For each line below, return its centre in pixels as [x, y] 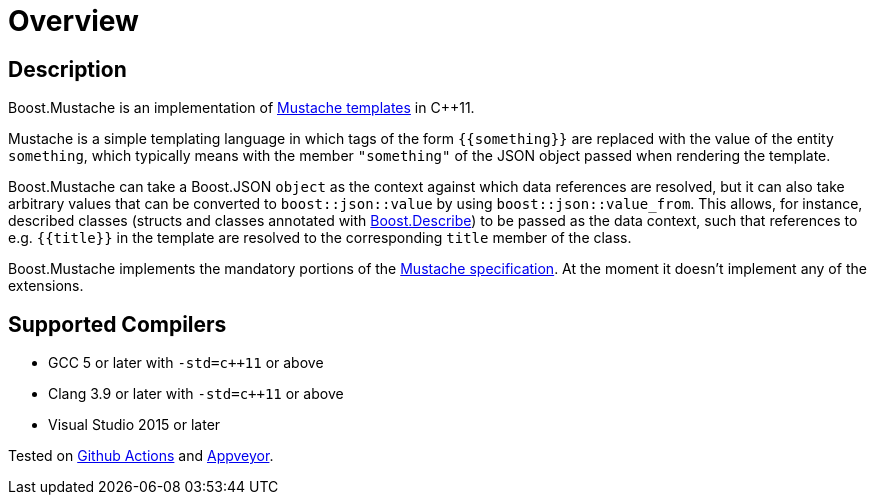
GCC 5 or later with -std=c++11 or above [186, 363]
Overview [73, 21]
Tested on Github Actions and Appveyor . [141, 456]
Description [67, 69]
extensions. [46, 286]
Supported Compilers [117, 324]
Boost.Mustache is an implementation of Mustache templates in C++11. [241, 108]
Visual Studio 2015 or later [134, 425]
